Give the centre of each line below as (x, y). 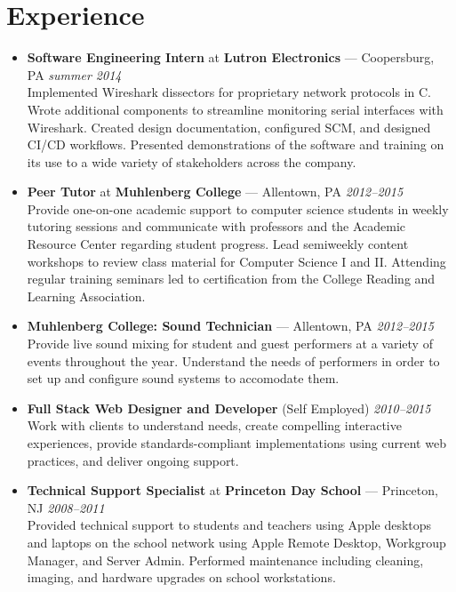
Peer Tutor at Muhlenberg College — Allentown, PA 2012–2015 (215, 192)
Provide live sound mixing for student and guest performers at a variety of (230, 344)
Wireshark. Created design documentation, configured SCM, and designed (229, 127)
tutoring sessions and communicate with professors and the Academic (216, 226)
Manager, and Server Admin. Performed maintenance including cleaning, (225, 560)
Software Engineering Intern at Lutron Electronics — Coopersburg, (231, 57)
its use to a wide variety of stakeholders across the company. (192, 161)
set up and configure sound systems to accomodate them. (183, 378)
